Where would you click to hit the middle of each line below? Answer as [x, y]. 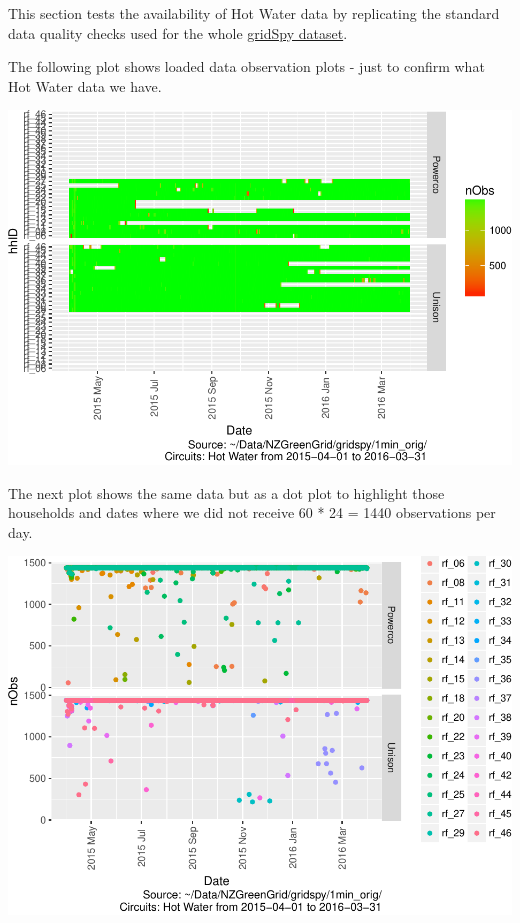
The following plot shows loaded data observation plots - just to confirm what [246, 66]
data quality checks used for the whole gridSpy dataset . [178, 32]
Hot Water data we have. [85, 85]
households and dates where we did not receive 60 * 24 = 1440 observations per [252, 512]
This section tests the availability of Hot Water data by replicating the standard [254, 13]
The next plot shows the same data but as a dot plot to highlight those [226, 492]
